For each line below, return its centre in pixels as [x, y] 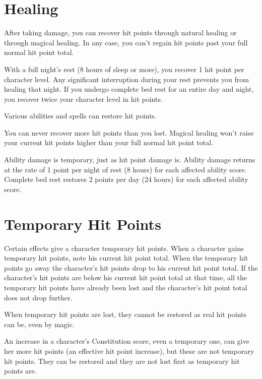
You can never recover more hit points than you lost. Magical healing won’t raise [129, 132]
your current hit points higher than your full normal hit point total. [109, 142]
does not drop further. [38, 297]
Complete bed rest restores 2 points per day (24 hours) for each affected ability [126, 179]
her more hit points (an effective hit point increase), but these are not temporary [129, 351]
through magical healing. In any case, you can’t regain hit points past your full [126, 42]
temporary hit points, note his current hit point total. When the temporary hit [126, 258]
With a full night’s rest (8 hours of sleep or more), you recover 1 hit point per [124, 69]
